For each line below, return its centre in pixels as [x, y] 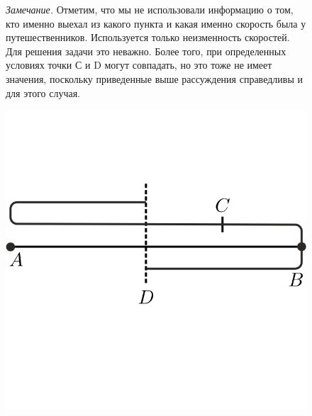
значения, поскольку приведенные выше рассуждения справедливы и [154, 78]
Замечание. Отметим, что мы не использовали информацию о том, [150, 9]
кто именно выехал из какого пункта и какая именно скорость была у [156, 23]
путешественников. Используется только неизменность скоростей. [148, 37]
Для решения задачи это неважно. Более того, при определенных [146, 51]
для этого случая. [43, 92]
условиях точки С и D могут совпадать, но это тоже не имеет [139, 65]
